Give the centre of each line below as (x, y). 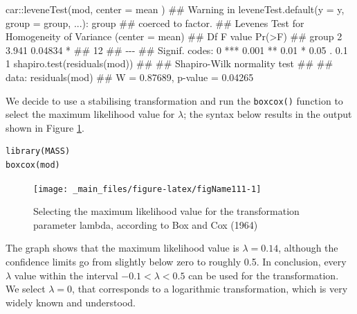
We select (26, 289)
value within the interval (66, 275)
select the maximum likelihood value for (90, 114)
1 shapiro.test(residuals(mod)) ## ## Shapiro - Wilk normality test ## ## (170, 63)
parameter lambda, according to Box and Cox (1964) (146, 224)
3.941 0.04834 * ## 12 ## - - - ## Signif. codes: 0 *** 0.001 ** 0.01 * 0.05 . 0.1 (177, 50)
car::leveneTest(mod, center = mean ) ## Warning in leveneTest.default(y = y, (175, 9)
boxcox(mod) (33, 165)
